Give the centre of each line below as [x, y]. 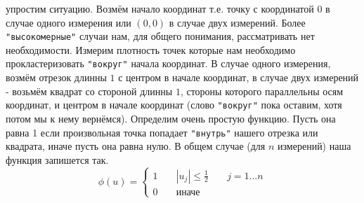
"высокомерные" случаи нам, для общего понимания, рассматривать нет [160, 36]
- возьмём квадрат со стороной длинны [89, 91]
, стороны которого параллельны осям [262, 91]
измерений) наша [314, 146]
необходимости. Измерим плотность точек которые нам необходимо [151, 49]
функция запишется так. [57, 159]
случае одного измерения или [69, 22]
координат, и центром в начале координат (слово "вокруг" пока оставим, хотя [174, 105]
